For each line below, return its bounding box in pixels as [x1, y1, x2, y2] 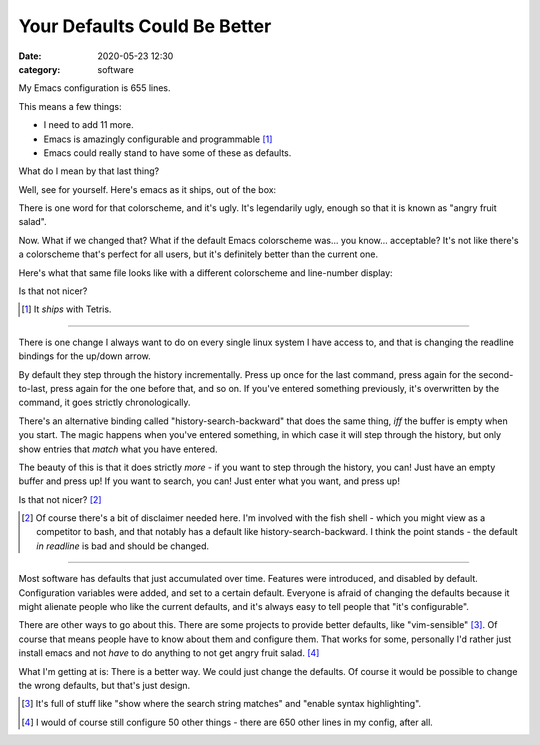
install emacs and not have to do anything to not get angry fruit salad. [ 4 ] [18, 647, 320, 659]
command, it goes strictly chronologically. [18, 396, 191, 409]
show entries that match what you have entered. [18, 443, 219, 455]
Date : [18, 50, 42, 62]
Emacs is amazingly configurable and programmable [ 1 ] [43, 133, 273, 145]
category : [18, 63, 61, 75]
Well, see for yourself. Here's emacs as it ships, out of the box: [18, 183, 277, 195]
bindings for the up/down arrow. [18, 350, 151, 362]
